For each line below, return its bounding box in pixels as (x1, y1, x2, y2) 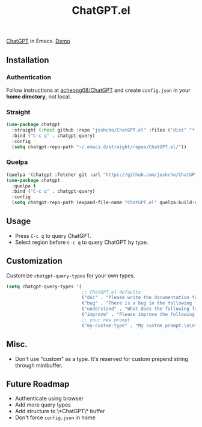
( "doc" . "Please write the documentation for (81, 295, 200, 301)
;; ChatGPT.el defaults (81, 289, 141, 295)
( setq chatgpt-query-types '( (6, 283, 82, 289)
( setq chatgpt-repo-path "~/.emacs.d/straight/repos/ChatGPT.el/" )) (11, 144, 187, 150)
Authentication (6, 73, 51, 81)
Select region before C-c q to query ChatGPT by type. (14, 238, 148, 246)
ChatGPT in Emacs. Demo (6, 37, 70, 45)
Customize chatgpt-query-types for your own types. (6, 271, 135, 279)
